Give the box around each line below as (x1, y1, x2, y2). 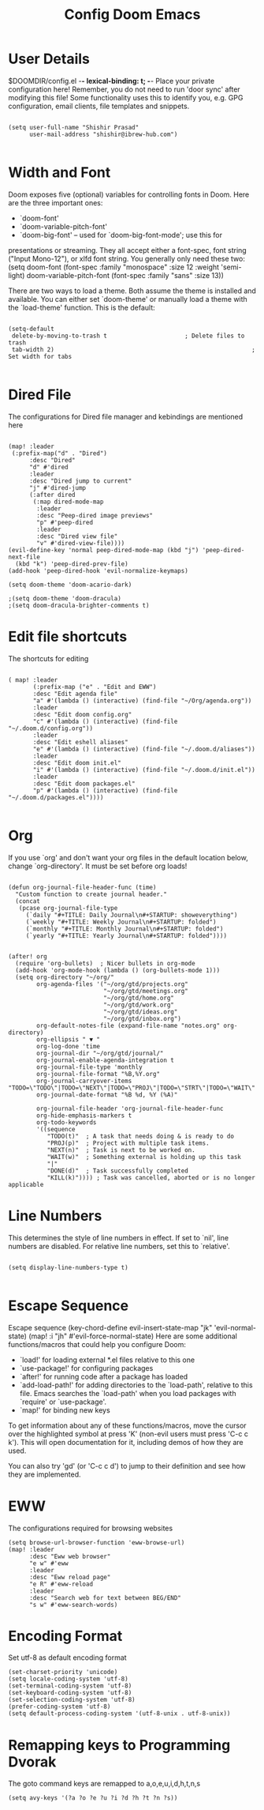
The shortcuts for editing (8, 653, 89, 663)
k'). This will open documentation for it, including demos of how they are (8, 1437, 244, 1447)
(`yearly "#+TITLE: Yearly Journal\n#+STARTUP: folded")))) (25, 931, 227, 939)
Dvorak (8, 1752, 57, 1770)
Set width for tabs (8, 352, 73, 360)
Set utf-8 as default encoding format (8, 1653, 128, 1662)
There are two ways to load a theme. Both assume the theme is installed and (8, 286, 256, 295)
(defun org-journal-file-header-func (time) (8, 883, 157, 891)
